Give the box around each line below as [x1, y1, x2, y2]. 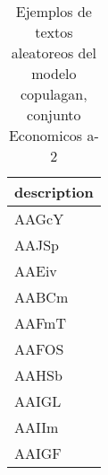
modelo [31, 63, 77, 84]
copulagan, [21, 84, 87, 104]
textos [35, 22, 73, 42]
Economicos [8, 125, 83, 145]
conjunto [27, 104, 81, 125]
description [14, 181, 94, 202]
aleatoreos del [11, 42, 96, 63]
